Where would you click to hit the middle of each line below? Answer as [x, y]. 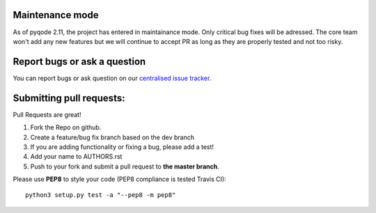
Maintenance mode [56, 15]
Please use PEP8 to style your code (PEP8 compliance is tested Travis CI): [119, 179]
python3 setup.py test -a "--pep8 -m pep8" [101, 195]
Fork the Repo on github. [66, 127]
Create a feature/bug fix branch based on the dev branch [112, 137]
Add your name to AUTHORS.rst [76, 157]
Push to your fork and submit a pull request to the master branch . [125, 166]
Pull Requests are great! [47, 114]
